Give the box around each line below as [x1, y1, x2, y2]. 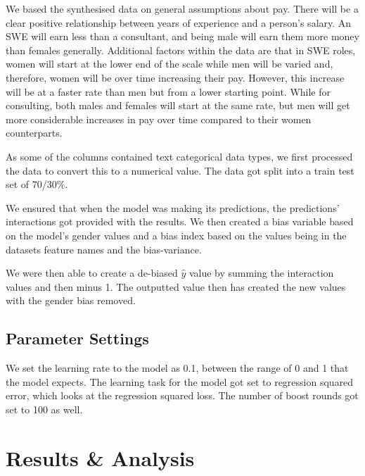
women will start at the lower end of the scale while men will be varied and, [6, 56, 333, 71]
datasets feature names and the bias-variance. [6, 242, 202, 256]
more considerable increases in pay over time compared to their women [6, 111, 312, 126]
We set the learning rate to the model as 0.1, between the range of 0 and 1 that [6, 361, 349, 375]
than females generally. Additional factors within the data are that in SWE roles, [6, 42, 356, 57]
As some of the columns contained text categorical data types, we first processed [6, 149, 353, 163]
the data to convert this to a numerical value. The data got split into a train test [6, 163, 354, 177]
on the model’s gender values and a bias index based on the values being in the [6, 227, 347, 242]
